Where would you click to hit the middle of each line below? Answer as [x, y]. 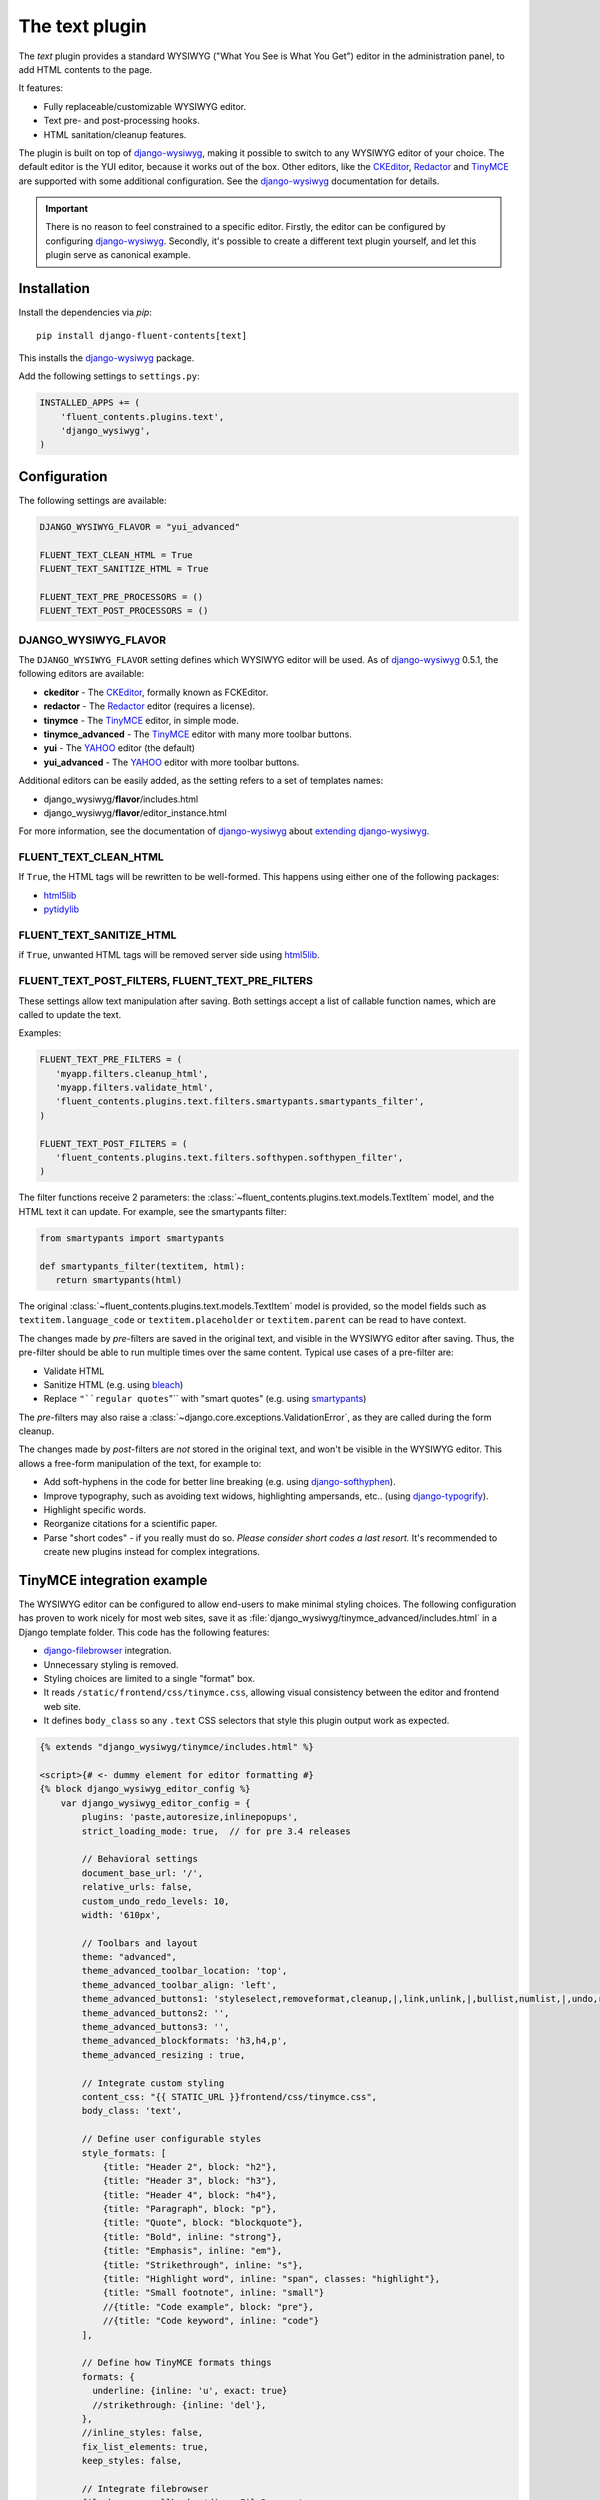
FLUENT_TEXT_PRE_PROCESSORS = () [121, 596]
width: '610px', [121, 1914]
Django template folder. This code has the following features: [144, 1632]
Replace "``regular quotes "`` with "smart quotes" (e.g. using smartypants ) [205, 1399]
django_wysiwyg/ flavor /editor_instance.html [135, 812]
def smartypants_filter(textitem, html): [142, 1266]
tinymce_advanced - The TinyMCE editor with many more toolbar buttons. [197, 734]
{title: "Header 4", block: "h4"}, [189, 2194]
